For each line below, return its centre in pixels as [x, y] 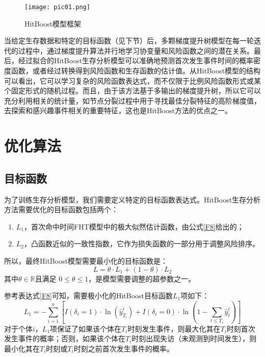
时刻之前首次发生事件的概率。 [124, 348]
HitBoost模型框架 [53, 23]
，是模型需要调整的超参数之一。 [142, 278]
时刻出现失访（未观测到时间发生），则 [194, 338]
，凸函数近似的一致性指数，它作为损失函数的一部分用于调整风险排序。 [142, 244]
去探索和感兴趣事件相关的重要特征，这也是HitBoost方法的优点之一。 [118, 110]
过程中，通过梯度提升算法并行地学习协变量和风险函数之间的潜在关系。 [136, 50]
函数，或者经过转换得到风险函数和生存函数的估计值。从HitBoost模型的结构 [136, 71]
